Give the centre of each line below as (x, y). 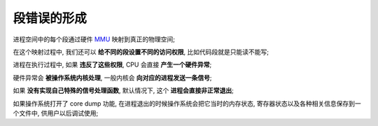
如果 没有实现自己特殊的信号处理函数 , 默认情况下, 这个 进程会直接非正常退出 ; (124, 90)
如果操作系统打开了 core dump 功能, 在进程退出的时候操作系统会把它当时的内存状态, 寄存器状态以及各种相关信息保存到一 (187, 103)
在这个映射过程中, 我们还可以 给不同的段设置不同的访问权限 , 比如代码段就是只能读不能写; (141, 52)
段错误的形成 (50, 18)
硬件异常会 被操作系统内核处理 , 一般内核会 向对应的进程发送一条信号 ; (113, 78)
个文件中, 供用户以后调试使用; (56, 113)
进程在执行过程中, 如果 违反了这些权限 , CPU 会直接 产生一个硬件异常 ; (112, 65)
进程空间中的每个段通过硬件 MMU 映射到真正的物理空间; (94, 39)
